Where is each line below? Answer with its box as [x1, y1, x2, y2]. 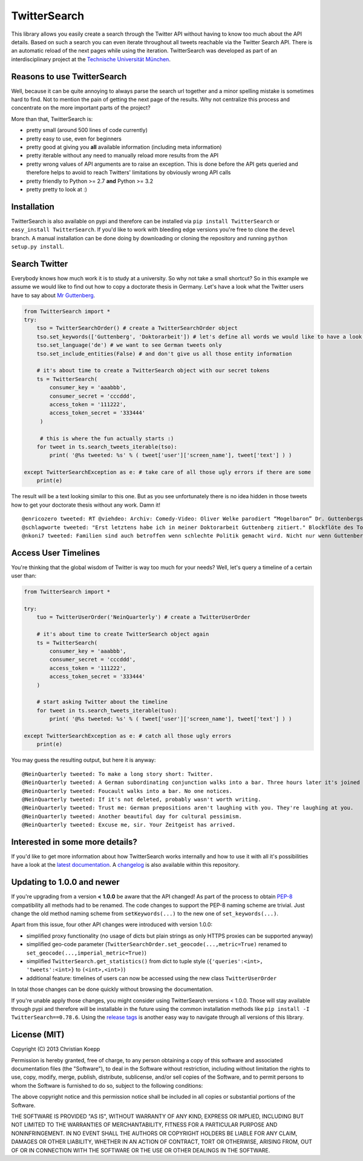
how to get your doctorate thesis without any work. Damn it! [11, 501, 160, 508]
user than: [11, 572, 37, 579]
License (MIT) [11, 1030, 65, 1040]
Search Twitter [11, 258, 68, 269]
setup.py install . [11, 243, 64, 250]
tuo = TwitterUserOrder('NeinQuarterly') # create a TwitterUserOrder [36, 614, 251, 620]
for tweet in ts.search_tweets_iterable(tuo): [36, 707, 178, 714]
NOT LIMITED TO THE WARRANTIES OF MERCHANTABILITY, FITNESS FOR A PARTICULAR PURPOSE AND [11, 1121, 278, 1128]
